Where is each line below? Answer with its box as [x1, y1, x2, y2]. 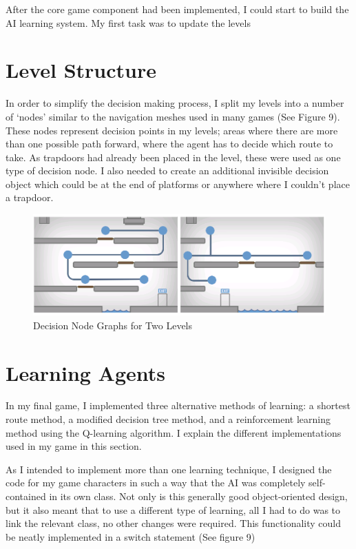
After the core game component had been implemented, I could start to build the [6, 2, 349, 16]
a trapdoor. [6, 190, 54, 205]
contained [6, 489, 46, 504]
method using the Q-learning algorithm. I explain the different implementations [6, 425, 342, 439]
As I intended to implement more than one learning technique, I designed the [6, 462, 332, 476]
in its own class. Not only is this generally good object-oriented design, [49, 489, 348, 504]
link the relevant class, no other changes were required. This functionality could [6, 516, 342, 530]
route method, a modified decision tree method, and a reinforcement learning [6, 412, 331, 426]
